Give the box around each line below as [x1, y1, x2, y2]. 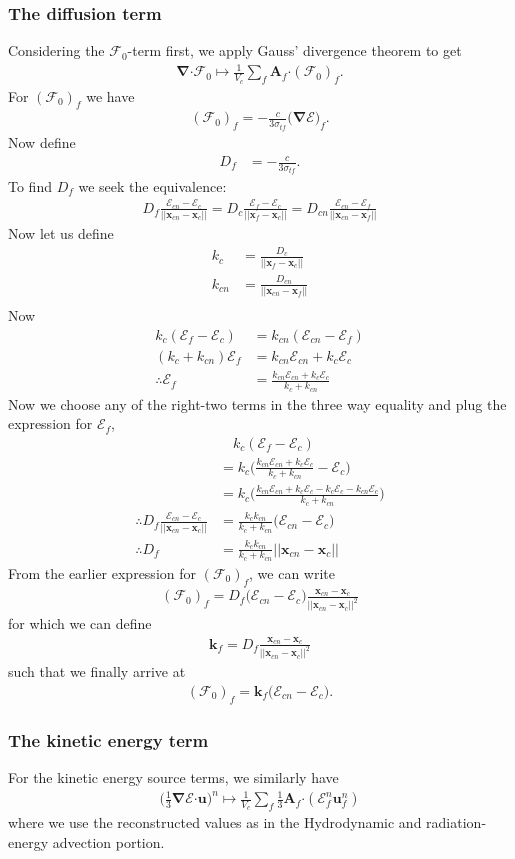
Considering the [8, 40, 105, 61]
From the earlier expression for [8, 562, 196, 583]
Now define [8, 131, 76, 152]
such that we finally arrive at [8, 661, 186, 682]
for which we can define [8, 613, 152, 634]
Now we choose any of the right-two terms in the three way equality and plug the [8, 393, 507, 414]
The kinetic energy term [8, 727, 209, 752]
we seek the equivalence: [78, 175, 227, 196]
